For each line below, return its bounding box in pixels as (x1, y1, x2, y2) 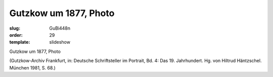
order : (9, 32, 23, 38)
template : (9, 39, 30, 45)
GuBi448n (49, 25, 71, 31)
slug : (9, 25, 20, 31)
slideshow (49, 39, 71, 45)
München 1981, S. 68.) (9, 64, 56, 70)
